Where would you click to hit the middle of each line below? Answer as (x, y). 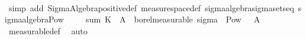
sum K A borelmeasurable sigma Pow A (173, 19)
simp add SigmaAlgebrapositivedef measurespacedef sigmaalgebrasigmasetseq (151, 7)
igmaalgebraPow (34, 19)
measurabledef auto (48, 30)
